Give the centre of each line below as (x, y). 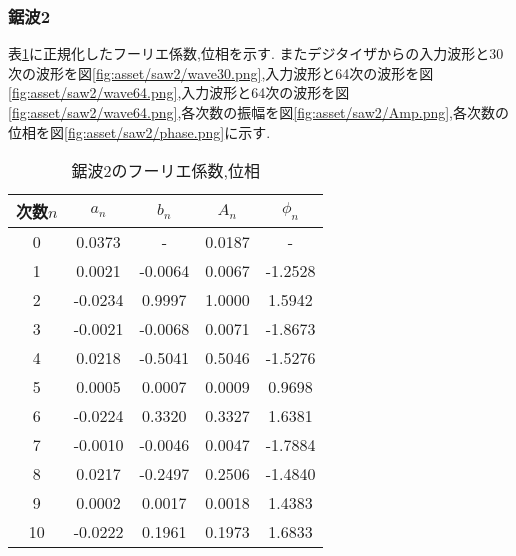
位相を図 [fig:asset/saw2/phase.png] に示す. (139, 131)
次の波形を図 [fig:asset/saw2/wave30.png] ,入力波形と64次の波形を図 (221, 72)
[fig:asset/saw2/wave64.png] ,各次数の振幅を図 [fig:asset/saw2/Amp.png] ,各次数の (258, 112)
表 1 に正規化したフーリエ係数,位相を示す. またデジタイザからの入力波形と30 (256, 53)
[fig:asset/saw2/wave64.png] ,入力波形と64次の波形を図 (179, 92)
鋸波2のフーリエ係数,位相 (165, 171)
